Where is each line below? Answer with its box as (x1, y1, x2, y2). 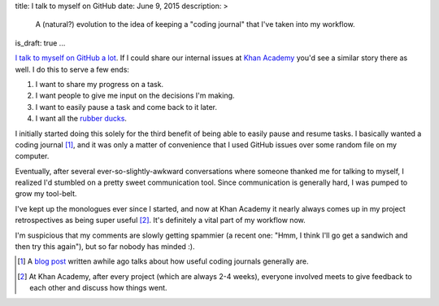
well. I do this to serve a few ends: (15, 64, 130, 74)
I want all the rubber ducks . (35, 114, 128, 124)
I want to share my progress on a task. (35, 79, 164, 89)
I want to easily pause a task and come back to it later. (35, 102, 217, 111)
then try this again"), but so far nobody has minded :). (15, 242, 195, 251)
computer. (15, 151, 50, 161)
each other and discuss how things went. (29, 283, 167, 293)
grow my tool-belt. (15, 189, 77, 199)
